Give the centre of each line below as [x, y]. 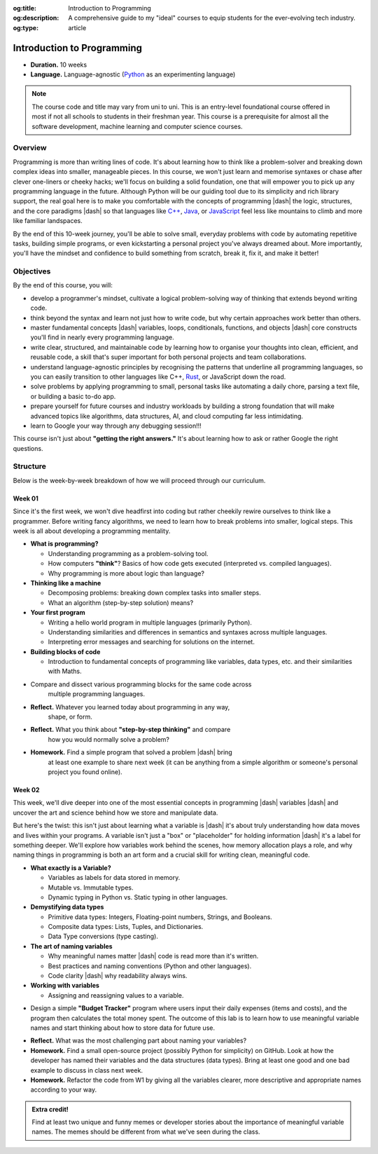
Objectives [32, 271]
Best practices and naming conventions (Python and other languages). [150, 966]
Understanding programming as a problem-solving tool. [128, 553]
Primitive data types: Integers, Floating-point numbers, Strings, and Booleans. [160, 917]
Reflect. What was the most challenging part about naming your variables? [139, 1040]
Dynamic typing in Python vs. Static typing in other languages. [138, 897]
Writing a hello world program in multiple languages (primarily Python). [150, 622]
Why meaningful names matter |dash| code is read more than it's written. [153, 956]
